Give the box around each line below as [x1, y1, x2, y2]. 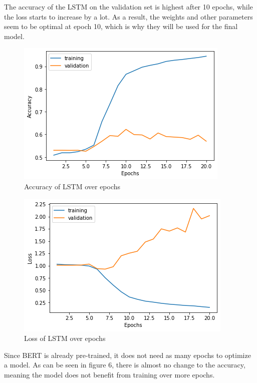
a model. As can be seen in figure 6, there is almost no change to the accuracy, [4, 359, 245, 370]
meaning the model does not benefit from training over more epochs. [4, 369, 215, 379]
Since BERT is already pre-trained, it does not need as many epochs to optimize [4, 349, 251, 360]
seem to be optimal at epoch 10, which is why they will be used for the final [4, 21, 238, 32]
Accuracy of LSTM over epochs [24, 181, 121, 191]
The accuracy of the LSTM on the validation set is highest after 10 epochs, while [4, 2, 253, 12]
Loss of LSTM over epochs [24, 333, 106, 343]
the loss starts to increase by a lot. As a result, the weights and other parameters [4, 11, 253, 22]
